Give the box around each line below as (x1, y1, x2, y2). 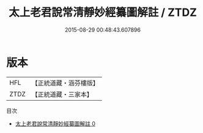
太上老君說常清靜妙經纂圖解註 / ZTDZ (8, 5, 197, 20)
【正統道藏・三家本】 (31, 90, 94, 98)
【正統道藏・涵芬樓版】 (31, 79, 100, 87)
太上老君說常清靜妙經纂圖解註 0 (15, 120, 96, 127)
